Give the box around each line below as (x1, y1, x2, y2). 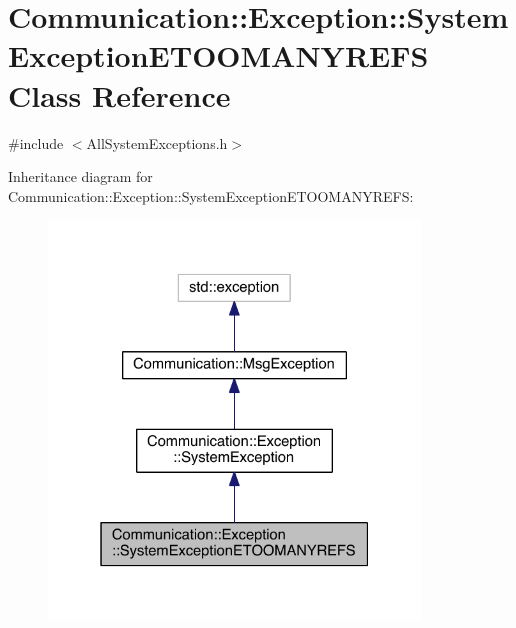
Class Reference (8, 74, 231, 115)
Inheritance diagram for (8, 166, 153, 187)
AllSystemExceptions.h (86, 132, 228, 153)
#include (8, 132, 64, 153)
